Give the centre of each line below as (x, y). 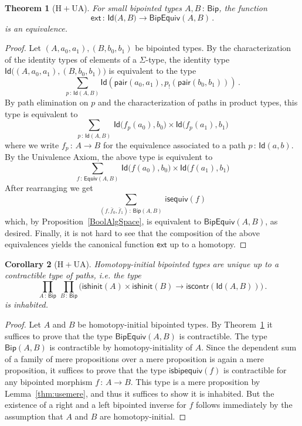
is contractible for (255, 370)
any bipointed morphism (49, 381)
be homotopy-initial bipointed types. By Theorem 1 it (175, 324)
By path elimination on (47, 102)
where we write (32, 144)
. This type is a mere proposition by (195, 381)
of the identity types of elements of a (71, 59)
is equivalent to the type (152, 71)
